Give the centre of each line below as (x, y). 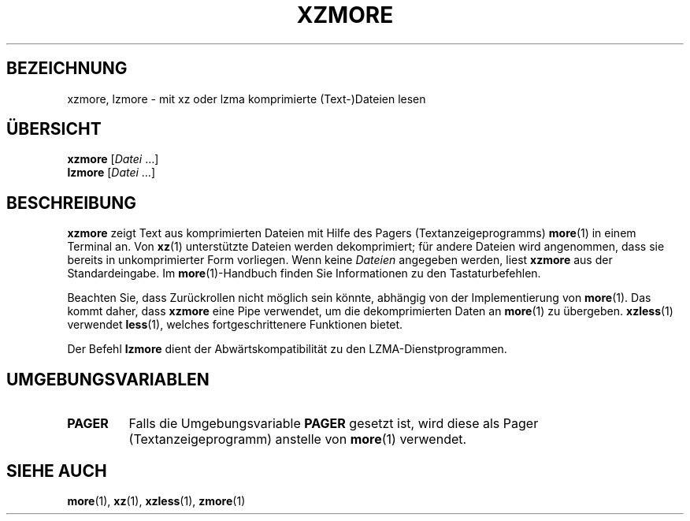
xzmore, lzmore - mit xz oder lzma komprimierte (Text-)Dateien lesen (247, 99)
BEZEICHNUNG (67, 69)
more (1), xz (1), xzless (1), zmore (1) (156, 501)
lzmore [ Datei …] (111, 173)
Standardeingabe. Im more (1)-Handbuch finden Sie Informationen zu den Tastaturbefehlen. (304, 274)
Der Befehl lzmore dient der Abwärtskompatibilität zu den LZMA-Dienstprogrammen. (287, 349)
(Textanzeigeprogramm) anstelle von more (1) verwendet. (298, 439)
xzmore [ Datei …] (113, 159)
